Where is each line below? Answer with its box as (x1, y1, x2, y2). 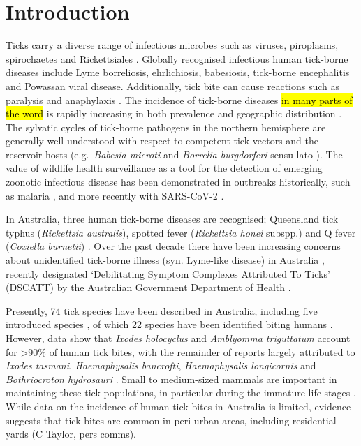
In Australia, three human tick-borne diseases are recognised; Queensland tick (6, 211, 339, 226)
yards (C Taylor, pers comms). (6, 426, 136, 441)
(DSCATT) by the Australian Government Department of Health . (6, 280, 291, 295)
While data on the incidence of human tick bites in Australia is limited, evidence (6, 399, 351, 413)
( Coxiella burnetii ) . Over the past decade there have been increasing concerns (6, 239, 341, 253)
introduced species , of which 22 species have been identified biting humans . (6, 317, 333, 332)
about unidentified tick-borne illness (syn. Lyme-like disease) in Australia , (6, 253, 325, 267)
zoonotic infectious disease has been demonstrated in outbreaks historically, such (6, 174, 351, 189)
